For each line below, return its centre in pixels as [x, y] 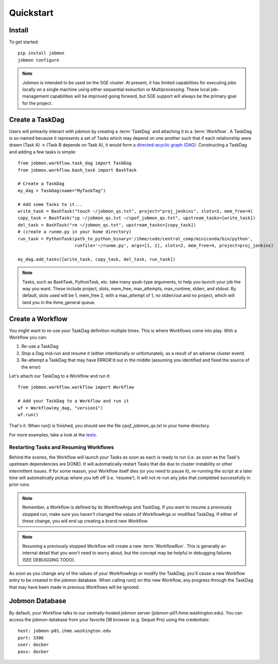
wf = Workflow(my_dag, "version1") [61, 408]
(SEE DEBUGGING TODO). [49, 560]
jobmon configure [38, 60]
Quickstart [31, 13]
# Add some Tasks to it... [50, 204]
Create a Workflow [38, 319]
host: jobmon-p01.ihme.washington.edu [64, 631]
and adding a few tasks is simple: [43, 152]
